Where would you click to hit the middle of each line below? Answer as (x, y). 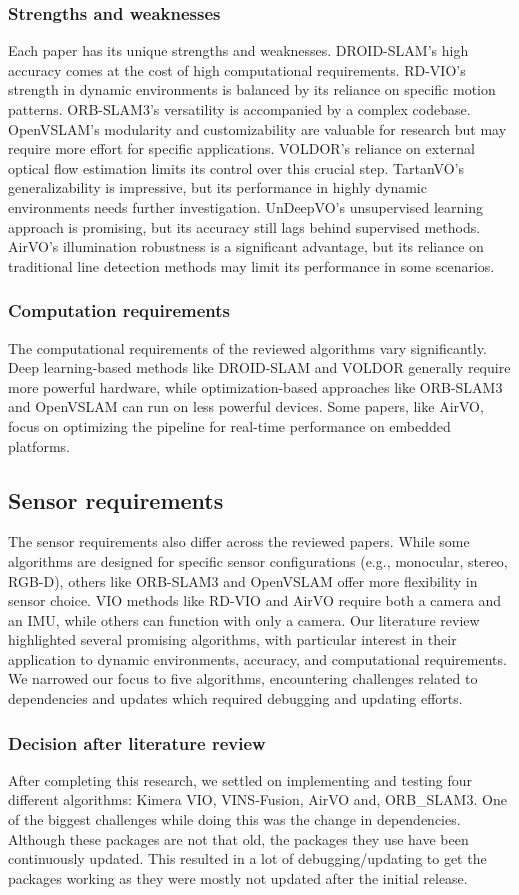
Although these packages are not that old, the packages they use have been (238, 838)
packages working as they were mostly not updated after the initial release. (238, 877)
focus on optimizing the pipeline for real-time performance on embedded (229, 425)
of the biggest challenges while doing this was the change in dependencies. (234, 819)
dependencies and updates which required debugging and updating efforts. (235, 698)
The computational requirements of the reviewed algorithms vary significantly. (247, 347)
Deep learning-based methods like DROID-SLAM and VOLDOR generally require (259, 367)
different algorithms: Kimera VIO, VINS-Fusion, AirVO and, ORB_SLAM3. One (257, 799)
